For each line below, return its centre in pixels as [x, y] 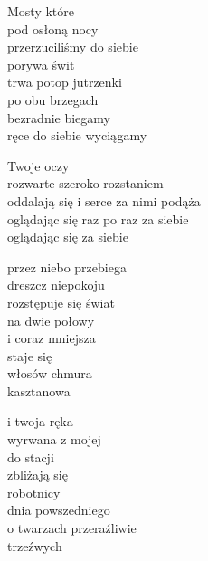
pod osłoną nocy [53, 29]
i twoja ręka [40, 421]
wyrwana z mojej [54, 439]
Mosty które [41, 11]
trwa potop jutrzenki [65, 82]
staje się [30, 355]
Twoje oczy [38, 165]
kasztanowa [39, 390]
